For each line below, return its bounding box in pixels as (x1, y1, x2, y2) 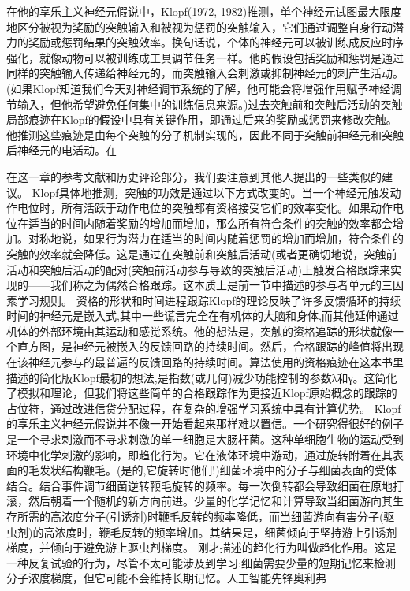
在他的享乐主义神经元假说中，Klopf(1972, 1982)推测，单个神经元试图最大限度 (6, 3, 402, 19)
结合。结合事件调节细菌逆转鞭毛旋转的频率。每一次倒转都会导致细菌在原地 (6, 477, 393, 493)
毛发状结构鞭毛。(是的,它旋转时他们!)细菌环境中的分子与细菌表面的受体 (28, 462, 397, 478)
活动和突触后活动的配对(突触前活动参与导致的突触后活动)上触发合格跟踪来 (6, 261, 390, 277)
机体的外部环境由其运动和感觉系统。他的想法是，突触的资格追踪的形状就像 (6, 322, 393, 339)
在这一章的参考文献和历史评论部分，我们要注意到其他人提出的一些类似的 (6, 168, 382, 184)
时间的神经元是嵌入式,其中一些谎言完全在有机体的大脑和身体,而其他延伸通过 (6, 307, 399, 324)
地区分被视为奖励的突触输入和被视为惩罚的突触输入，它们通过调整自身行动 (6, 18, 393, 35)
